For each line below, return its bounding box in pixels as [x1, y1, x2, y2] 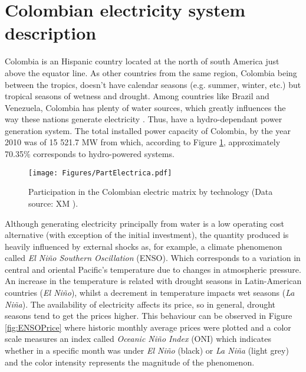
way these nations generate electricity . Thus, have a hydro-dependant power [5, 113, 282, 125]
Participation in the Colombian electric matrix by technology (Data [28, 185, 273, 198]
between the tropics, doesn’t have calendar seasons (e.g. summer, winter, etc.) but [5, 78, 301, 90]
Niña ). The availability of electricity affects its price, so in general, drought [5, 298, 276, 310]
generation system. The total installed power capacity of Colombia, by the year [5, 124, 291, 136]
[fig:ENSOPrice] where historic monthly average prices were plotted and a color [5, 321, 291, 333]
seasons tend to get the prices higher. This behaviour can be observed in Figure [5, 309, 292, 322]
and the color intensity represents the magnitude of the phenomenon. [5, 355, 255, 368]
